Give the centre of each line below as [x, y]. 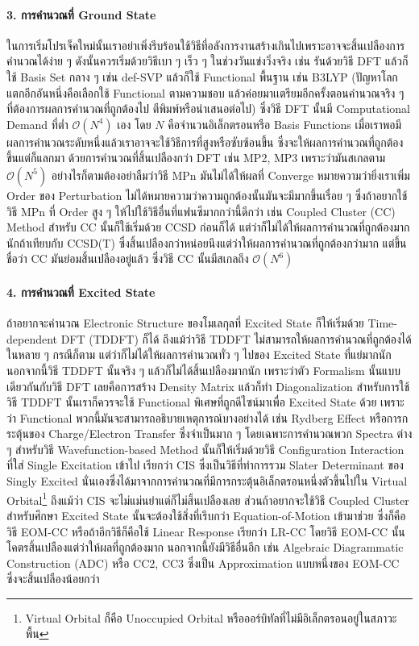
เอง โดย [134, 124]
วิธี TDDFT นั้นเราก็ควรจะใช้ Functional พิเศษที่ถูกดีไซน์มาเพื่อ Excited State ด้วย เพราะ [205, 402]
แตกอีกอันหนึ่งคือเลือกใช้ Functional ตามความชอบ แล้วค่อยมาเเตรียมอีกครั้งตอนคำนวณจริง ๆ [205, 92]
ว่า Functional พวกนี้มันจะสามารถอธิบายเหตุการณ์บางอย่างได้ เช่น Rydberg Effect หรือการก [207, 417]
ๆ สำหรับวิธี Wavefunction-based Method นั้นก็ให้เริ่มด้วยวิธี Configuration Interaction [205, 449]
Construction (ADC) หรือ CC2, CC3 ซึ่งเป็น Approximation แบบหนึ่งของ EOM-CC [203, 563]
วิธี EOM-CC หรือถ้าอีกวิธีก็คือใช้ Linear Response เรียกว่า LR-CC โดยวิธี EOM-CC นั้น [206, 531]
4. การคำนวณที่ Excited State [81, 292]
